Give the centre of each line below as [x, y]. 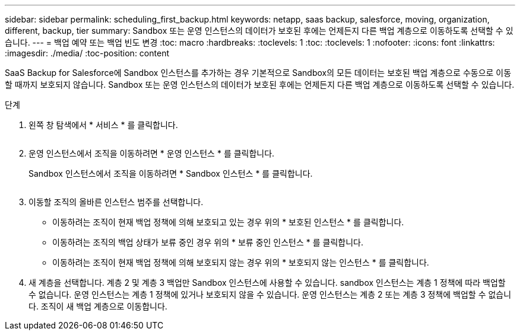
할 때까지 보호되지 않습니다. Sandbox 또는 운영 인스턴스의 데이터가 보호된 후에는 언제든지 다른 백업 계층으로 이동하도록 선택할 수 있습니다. [260, 84]
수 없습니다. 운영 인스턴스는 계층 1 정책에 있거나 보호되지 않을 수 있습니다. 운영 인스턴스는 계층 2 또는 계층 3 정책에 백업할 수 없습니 [270, 294]
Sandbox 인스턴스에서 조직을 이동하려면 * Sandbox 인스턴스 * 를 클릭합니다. [171, 173]
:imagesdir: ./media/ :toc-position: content [87, 53]
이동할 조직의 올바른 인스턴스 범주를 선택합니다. [116, 202]
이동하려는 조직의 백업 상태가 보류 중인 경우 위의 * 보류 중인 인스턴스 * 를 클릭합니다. [208, 242]
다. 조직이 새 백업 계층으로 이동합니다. [98, 306]
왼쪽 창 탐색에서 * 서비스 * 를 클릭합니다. [103, 125]
